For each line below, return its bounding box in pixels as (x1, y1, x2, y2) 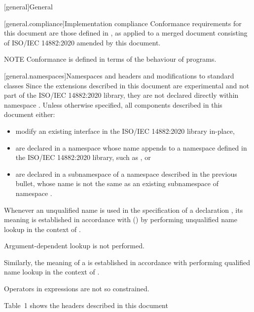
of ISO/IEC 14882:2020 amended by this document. (4, 37, 161, 47)
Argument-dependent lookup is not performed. (4, 240, 145, 251)
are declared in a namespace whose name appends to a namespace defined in (15, 142, 247, 153)
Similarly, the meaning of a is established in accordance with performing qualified (4, 257, 250, 267)
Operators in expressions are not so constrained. (4, 283, 149, 294)
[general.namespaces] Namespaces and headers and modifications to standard (4, 70, 234, 80)
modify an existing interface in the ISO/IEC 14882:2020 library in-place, (15, 125, 235, 136)
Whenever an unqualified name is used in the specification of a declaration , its (4, 204, 243, 215)
